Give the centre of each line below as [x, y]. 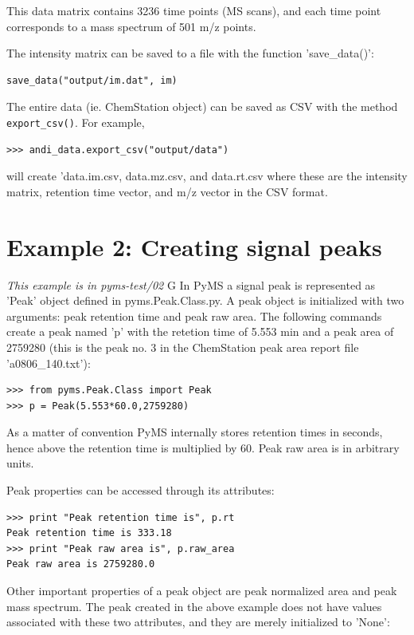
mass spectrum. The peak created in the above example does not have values [194, 606]
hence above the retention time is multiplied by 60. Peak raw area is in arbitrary [203, 447]
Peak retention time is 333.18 [89, 533]
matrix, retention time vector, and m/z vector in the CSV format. [167, 191]
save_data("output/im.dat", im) [92, 80]
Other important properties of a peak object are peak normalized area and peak [202, 591]
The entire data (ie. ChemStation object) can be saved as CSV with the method [202, 106]
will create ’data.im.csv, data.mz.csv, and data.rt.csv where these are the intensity [207, 176]
